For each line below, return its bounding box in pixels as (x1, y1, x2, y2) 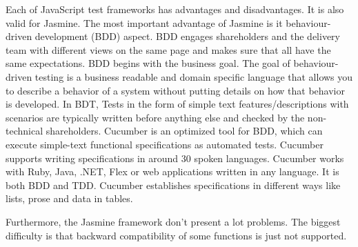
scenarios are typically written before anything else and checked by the (6, 110, 305, 124)
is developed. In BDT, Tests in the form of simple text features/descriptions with (6, 97, 349, 111)
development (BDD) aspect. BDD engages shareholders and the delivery (34, 29, 340, 43)
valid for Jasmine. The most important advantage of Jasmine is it (6, 15, 283, 30)
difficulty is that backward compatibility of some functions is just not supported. (6, 228, 347, 242)
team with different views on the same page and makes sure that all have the (6, 42, 331, 57)
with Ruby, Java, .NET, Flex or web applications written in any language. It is (6, 164, 339, 179)
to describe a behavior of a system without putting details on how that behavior (6, 83, 346, 97)
